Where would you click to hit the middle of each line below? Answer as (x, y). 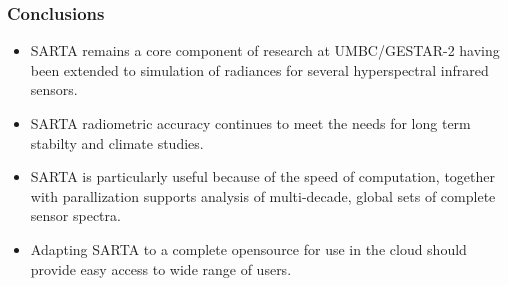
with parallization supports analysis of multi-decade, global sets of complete (263, 195)
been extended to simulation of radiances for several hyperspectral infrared (259, 69)
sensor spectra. (75, 215)
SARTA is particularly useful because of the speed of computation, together (262, 176)
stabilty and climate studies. (117, 142)
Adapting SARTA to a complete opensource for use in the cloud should (248, 248)
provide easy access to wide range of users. (161, 268)
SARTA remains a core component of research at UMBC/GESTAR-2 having (265, 50)
